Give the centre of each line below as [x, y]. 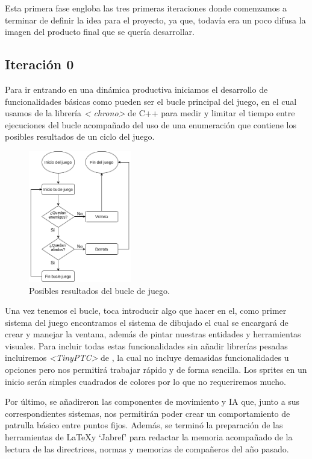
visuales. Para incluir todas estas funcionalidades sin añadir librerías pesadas [146, 345]
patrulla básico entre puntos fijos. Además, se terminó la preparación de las [144, 425]
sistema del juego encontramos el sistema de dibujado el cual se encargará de [147, 322]
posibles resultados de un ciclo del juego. [80, 136]
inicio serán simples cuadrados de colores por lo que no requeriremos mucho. [145, 381]
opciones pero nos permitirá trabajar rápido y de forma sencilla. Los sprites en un [156, 370]
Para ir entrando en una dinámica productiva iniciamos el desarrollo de [136, 89]
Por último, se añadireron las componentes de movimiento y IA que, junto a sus [152, 401]
